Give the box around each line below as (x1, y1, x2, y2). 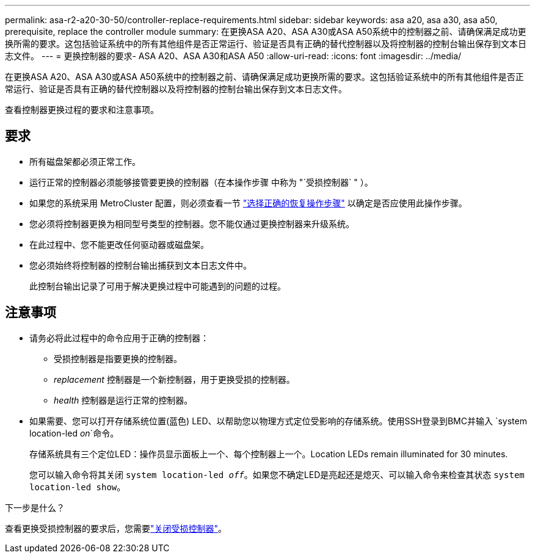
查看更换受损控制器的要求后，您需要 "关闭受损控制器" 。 (5, 523, 227, 534)
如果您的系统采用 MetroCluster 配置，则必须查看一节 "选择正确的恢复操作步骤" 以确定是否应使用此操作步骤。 (29, 197, 467, 208)
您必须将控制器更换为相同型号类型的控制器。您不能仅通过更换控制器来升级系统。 (29, 218, 354, 229)
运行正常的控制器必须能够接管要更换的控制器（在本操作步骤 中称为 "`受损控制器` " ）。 (29, 176, 373, 187)
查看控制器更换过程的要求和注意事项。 (5, 104, 159, 115)
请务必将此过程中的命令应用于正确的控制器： (29, 332, 209, 343)
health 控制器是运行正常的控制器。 (54, 394, 193, 405)
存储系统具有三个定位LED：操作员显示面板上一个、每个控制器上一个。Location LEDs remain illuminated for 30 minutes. (29, 448, 508, 459)
